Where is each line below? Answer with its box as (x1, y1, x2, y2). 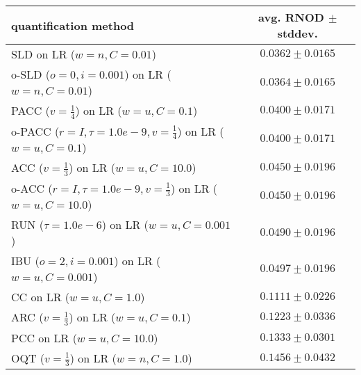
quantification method (11, 17, 135, 33)
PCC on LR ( (11, 329, 77, 346)
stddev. (277, 25, 318, 41)
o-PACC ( (11, 122, 60, 139)
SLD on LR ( (11, 46, 76, 62)
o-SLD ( (11, 66, 51, 82)
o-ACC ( (11, 179, 53, 196)
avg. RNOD (258, 9, 324, 25)
